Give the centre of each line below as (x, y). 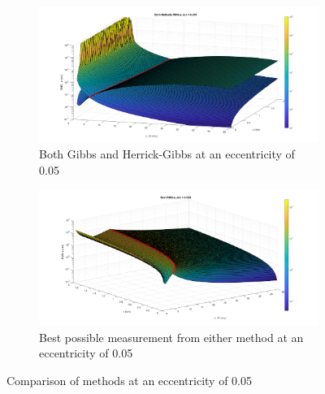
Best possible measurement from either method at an (171, 337)
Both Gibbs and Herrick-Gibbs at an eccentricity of (167, 154)
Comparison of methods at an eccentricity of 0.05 (129, 380)
